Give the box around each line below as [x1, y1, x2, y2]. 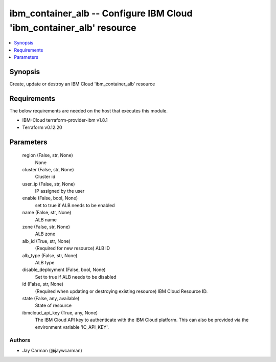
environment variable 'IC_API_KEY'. [35, 324, 109, 330]
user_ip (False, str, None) [22, 180, 75, 187]
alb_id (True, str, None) [22, 238, 71, 244]
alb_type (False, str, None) [22, 252, 78, 258]
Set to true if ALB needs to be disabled [35, 274, 117, 280]
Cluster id [35, 174, 56, 180]
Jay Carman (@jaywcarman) [22, 347, 83, 353]
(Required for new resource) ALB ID [35, 245, 110, 252]
